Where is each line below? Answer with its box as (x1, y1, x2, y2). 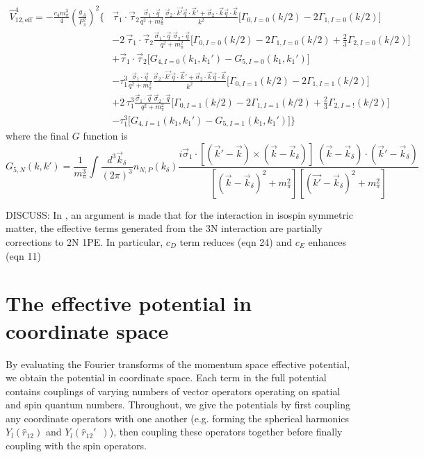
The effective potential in (6, 289, 252, 317)
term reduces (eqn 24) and (179, 235, 293, 249)
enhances (308, 235, 346, 249)
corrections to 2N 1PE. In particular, (6, 235, 163, 249)
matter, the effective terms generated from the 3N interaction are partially (6, 221, 323, 235)
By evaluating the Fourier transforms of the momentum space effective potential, (6, 356, 350, 371)
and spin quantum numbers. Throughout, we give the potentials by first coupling (6, 397, 350, 412)
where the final (6, 128, 70, 143)
